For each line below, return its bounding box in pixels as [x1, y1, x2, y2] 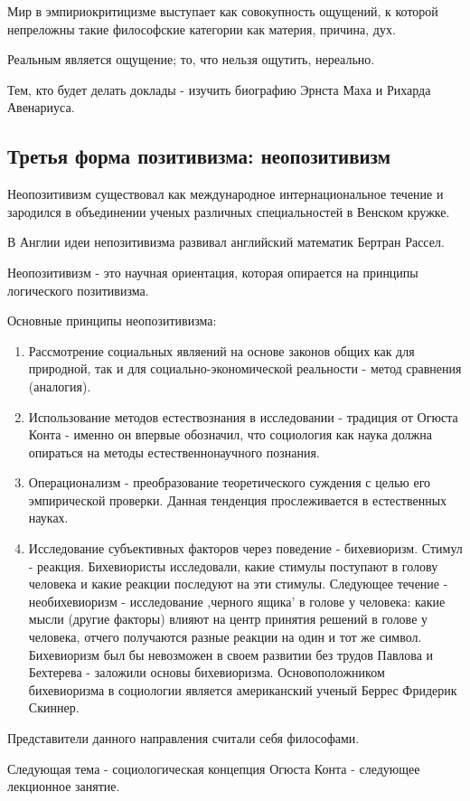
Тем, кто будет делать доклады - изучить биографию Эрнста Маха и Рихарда [7, 80, 431, 99]
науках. [28, 508, 69, 527]
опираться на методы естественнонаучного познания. [28, 442, 320, 461]
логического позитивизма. [7, 280, 149, 299]
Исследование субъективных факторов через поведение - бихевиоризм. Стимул [28, 539, 463, 558]
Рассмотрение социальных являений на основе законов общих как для [28, 341, 415, 360]
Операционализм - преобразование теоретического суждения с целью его [28, 473, 431, 492]
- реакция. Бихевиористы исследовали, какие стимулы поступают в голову [28, 556, 438, 575]
